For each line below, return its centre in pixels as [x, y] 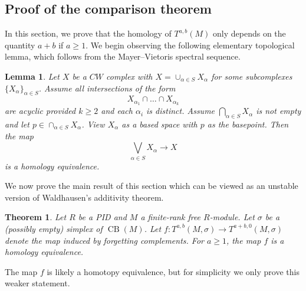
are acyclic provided [40, 111]
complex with [129, 76]
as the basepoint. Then [248, 124]
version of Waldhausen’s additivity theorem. [84, 197]
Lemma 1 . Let [32, 76]
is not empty [279, 111]
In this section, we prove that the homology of [88, 33]
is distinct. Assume [181, 111]
